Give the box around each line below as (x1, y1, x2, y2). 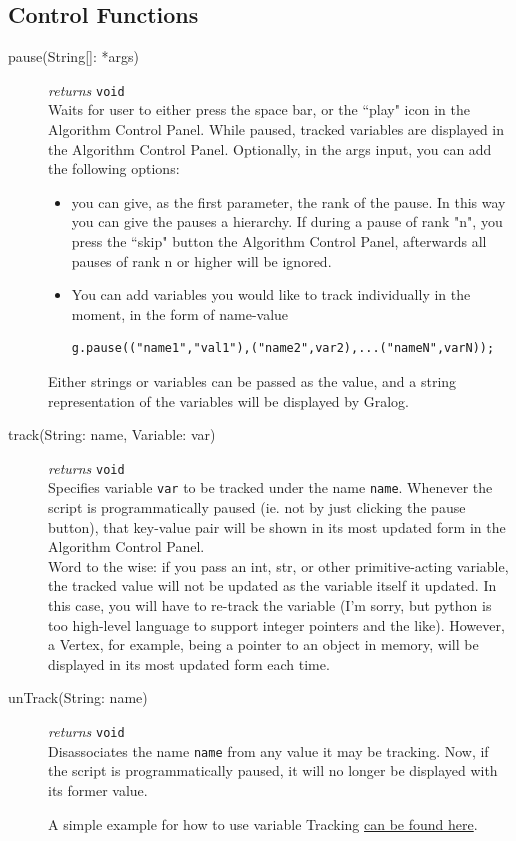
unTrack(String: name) (8, 687, 148, 708)
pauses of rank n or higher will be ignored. (71, 250, 332, 271)
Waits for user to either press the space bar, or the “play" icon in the (48, 99, 470, 120)
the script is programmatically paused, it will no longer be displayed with (48, 760, 498, 781)
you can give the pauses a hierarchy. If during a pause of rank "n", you (71, 211, 503, 232)
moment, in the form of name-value (71, 303, 289, 324)
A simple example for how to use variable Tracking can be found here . (48, 813, 478, 834)
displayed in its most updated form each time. (48, 653, 330, 674)
